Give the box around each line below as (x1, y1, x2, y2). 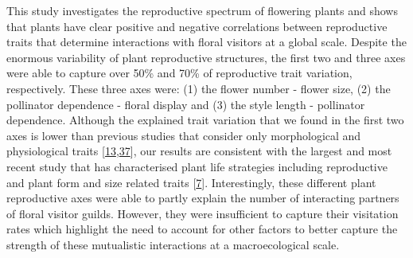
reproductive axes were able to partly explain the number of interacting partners (6, 190, 399, 206)
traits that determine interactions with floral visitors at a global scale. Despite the (6, 33, 407, 50)
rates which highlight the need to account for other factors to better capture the (6, 221, 398, 237)
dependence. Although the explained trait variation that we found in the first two (6, 111, 404, 128)
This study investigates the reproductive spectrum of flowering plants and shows (6, 2, 398, 18)
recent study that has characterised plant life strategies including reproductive (6, 158, 388, 174)
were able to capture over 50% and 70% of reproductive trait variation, (6, 64, 353, 81)
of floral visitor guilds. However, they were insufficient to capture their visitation (6, 205, 399, 221)
